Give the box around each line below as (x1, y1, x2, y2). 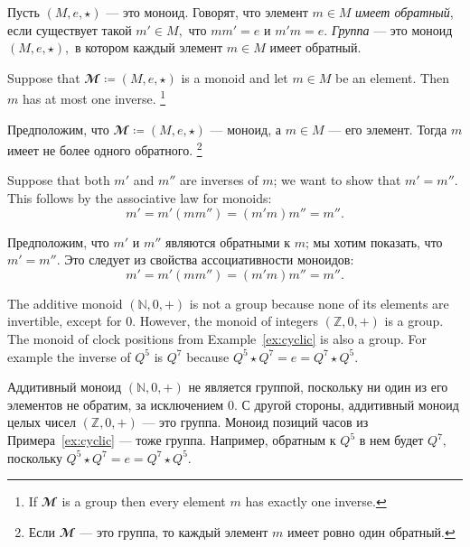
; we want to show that (273, 171, 401, 190)
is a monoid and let (181, 68, 288, 87)
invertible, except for (7, 311, 122, 330)
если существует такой (7, 20, 132, 39)
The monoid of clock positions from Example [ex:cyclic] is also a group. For (7, 329, 427, 348)
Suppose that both (7, 171, 110, 190)
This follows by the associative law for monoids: (7, 189, 272, 208)
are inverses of (180, 171, 258, 190)
